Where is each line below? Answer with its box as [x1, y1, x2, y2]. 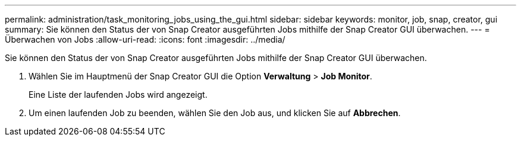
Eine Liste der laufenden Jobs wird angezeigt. [29, 89, 208, 100]
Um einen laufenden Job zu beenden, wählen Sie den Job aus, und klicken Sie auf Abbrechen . [29, 108, 401, 118]
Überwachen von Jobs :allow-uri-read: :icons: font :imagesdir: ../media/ [5, 34, 285, 44]
